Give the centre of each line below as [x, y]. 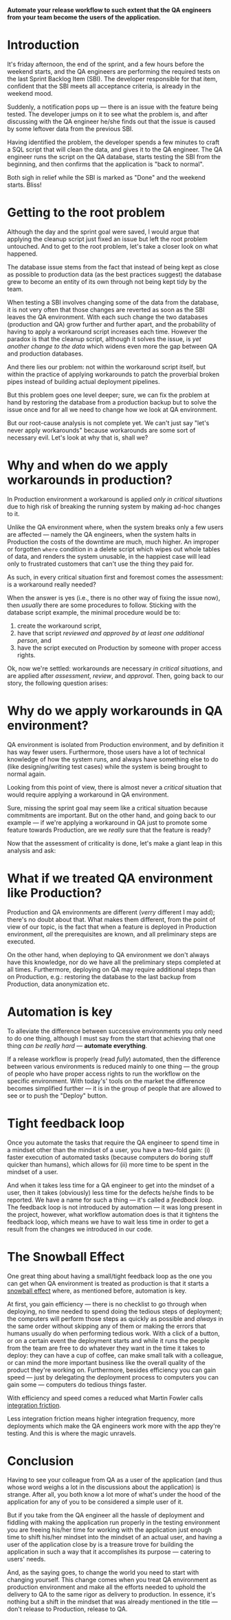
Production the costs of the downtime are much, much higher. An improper [113, 542]
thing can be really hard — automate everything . [77, 1045]
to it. [13, 513]
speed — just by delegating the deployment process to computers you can [113, 1377]
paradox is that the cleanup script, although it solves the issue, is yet [104, 339]
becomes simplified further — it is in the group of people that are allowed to [114, 1088]
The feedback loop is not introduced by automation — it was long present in [114, 1207]
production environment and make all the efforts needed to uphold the [107, 1587]
